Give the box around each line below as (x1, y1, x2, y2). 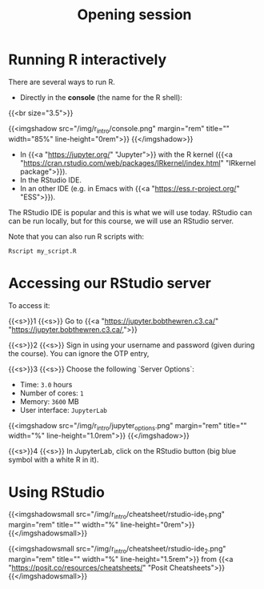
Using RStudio (8, 483, 106, 501)
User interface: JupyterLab (19, 405, 108, 415)
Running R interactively (8, 50, 167, 69)
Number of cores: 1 (19, 388, 84, 398)
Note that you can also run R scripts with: (8, 231, 145, 241)
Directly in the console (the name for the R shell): (19, 92, 182, 102)
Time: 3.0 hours (19, 379, 73, 389)
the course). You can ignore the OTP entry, (8, 348, 150, 358)
